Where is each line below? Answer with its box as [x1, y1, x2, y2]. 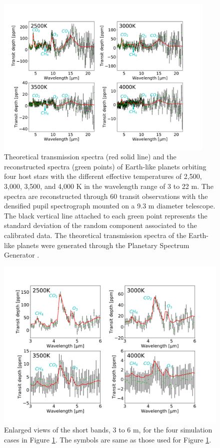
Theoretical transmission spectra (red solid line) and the [4, 151, 176, 162]
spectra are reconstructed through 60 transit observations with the [4, 190, 208, 201]
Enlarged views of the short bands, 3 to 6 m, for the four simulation [4, 424, 212, 434]
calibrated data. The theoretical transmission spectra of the [4, 230, 186, 240]
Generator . [4, 250, 39, 260]
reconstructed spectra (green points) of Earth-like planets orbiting [4, 161, 206, 171]
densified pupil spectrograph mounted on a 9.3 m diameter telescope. [4, 200, 215, 211]
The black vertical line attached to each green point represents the [4, 210, 207, 220]
